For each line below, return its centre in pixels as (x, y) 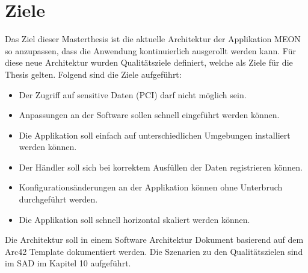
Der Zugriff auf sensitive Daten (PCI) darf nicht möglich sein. (133, 94)
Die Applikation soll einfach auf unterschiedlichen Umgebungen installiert (155, 135)
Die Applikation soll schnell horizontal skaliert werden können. (134, 219)
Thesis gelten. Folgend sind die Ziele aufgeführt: (93, 74)
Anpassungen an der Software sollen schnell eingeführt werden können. (149, 115)
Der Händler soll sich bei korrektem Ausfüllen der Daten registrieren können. (161, 167)
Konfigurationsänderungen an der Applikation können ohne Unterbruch (151, 187)
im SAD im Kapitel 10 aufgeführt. (68, 263)
